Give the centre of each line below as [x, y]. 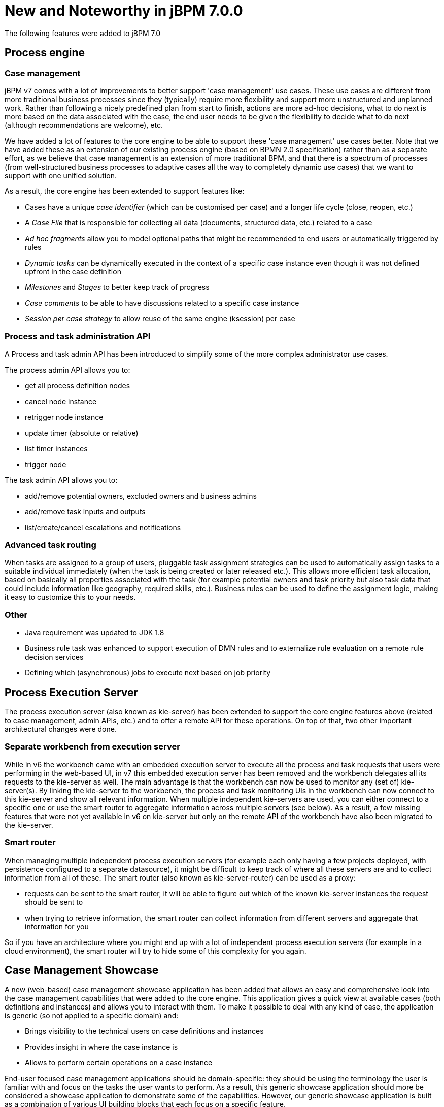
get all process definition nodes [78, 385]
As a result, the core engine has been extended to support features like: [125, 191]
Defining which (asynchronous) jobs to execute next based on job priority [148, 673]
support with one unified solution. [61, 175]
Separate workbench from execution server [92, 747]
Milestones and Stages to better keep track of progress [117, 287]
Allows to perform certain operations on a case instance [119, 1063]
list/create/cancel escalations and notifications [103, 527]
